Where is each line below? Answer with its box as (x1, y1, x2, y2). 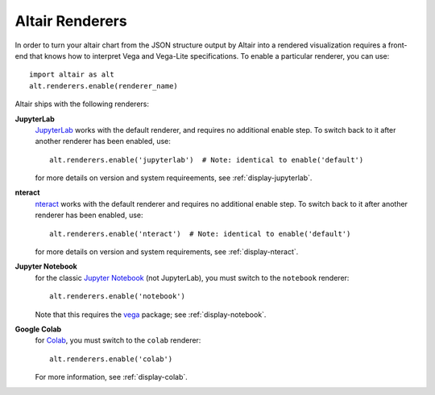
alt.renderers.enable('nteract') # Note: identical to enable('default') (49, 229, 351, 238)
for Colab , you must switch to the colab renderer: (35, 335, 201, 345)
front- (387, 40, 408, 50)
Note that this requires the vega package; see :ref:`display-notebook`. (35, 310, 267, 319)
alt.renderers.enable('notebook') (49, 292, 185, 301)
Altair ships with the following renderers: (14, 99, 149, 109)
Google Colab (14, 324, 62, 334)
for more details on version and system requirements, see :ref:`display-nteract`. (35, 247, 299, 257)
